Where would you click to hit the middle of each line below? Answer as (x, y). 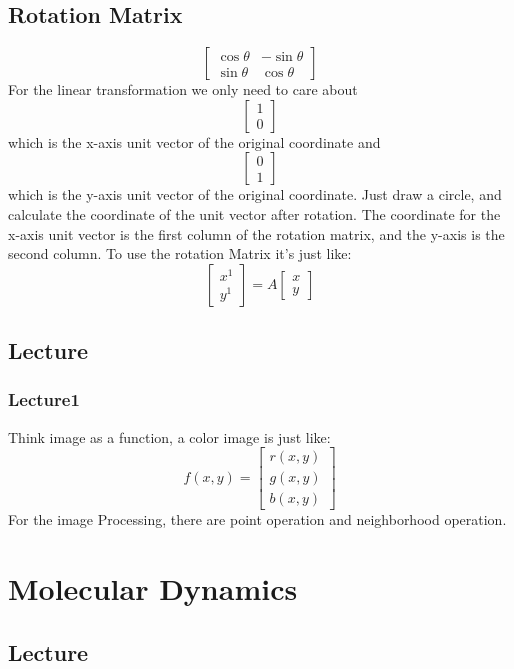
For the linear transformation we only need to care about (183, 89)
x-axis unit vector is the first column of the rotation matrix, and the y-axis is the (256, 233)
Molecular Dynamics (153, 588)
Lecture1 (44, 399)
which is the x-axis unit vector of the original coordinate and (194, 141)
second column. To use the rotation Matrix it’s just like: (180, 253)
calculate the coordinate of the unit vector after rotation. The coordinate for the (254, 213)
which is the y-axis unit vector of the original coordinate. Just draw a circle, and (255, 194)
